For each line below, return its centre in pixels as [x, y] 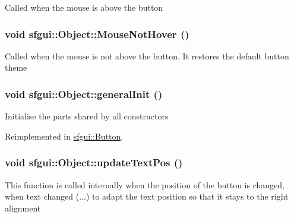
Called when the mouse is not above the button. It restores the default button [147, 56]
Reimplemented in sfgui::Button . [64, 136]
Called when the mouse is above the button [84, 7]
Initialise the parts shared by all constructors [87, 116]
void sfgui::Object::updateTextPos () [94, 162]
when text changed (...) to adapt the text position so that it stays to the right [147, 196]
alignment [23, 208]
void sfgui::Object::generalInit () [84, 94]
